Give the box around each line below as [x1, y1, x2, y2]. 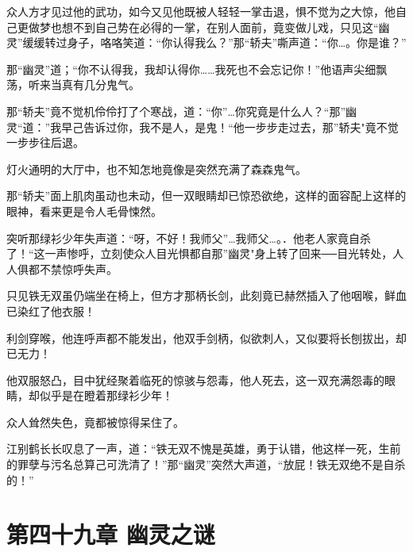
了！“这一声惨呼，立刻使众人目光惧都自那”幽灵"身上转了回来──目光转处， [6, 245, 393, 262]
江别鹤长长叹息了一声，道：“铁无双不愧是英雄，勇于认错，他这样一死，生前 [6, 440, 401, 457]
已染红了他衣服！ [6, 302, 95, 319]
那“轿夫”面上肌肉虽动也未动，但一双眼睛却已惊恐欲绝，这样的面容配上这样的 [6, 187, 407, 204]
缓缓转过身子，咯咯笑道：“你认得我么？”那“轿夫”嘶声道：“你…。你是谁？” [22, 34, 407, 51]
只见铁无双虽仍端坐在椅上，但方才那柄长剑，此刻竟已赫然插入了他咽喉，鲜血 [6, 287, 407, 304]
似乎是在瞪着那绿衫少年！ [39, 387, 173, 404]
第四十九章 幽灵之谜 [6, 518, 215, 550]
